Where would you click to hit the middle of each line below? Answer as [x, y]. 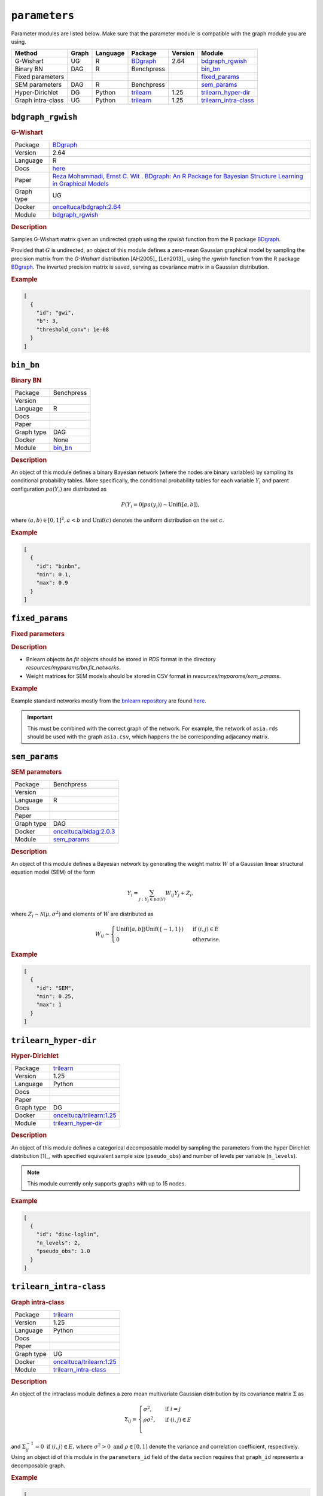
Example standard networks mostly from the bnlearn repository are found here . [109, 701]
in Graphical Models [80, 184]
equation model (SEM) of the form [53, 872]
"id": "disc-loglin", [68, 1234]
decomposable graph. [38, 1465]
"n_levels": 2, [58, 1243]
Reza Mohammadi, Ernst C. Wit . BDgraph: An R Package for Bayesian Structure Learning [178, 177]
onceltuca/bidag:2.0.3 [84, 832]
